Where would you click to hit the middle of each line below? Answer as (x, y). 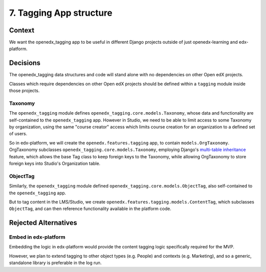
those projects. (24, 91)
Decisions (25, 63)
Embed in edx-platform (37, 237)
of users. (18, 134)
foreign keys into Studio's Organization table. (55, 164)
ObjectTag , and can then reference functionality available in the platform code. (90, 209)
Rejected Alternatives (43, 223)
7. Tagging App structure (61, 13)
